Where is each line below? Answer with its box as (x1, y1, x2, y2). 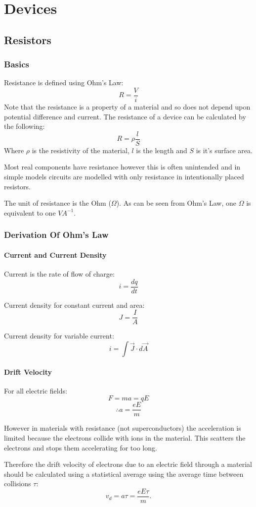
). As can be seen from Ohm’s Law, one (116, 198, 236, 208)
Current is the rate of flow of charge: (4, 269, 115, 279)
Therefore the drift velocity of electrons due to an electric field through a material (4, 459, 253, 469)
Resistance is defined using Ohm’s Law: (4, 77, 124, 88)
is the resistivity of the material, (32, 145, 129, 155)
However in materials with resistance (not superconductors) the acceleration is (4, 423, 241, 433)
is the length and (136, 145, 187, 155)
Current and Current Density (4, 249, 107, 260)
